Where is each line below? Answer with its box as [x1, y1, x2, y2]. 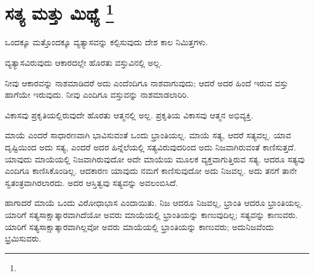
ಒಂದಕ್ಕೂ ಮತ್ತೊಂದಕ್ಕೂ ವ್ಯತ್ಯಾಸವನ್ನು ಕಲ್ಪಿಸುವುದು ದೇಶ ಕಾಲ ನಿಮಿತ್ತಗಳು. [5, 36, 208, 48]
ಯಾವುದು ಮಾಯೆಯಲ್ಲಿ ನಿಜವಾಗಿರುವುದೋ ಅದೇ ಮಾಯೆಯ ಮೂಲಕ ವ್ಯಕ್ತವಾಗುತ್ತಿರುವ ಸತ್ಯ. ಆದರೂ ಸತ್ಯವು [5, 152, 305, 165]
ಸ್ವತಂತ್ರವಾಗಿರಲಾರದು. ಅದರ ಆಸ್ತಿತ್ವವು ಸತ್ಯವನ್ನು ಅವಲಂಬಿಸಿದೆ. [5, 176, 178, 188]
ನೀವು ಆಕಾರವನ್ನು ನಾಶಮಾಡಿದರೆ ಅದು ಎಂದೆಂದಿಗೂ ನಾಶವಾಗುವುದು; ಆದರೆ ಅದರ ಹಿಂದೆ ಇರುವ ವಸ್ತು [5, 76, 289, 89]
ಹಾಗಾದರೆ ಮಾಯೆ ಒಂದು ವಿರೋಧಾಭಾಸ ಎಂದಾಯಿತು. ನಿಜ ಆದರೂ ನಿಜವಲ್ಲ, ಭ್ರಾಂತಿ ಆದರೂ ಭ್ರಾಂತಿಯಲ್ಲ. [5, 196, 303, 209]
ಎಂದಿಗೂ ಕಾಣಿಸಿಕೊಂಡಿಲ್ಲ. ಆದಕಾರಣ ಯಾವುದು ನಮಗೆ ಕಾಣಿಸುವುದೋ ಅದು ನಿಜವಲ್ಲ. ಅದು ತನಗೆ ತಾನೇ [5, 164, 297, 177]
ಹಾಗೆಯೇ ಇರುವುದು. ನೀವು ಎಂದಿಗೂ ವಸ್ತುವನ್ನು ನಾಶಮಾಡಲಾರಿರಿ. [5, 88, 189, 101]
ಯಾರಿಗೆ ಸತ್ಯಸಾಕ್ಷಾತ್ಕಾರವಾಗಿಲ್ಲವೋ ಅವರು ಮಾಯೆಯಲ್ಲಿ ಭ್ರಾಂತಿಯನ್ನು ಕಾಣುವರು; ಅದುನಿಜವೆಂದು [5, 220, 274, 233]
